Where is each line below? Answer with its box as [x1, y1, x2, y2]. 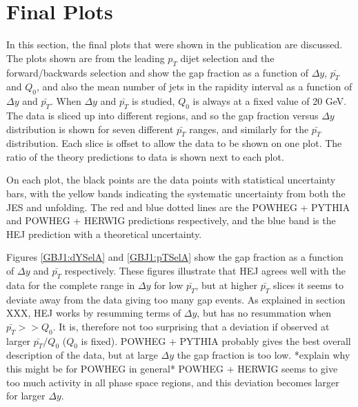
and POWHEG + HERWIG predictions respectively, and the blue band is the [6, 213, 336, 228]
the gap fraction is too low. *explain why [177, 348, 350, 362]
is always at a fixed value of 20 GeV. [192, 94, 347, 108]
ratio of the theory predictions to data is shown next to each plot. [6, 149, 284, 163]
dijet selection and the [180, 50, 275, 65]
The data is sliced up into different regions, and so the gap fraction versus [6, 108, 319, 122]
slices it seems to [272, 277, 344, 292]
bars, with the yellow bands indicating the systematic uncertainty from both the [6, 186, 346, 201]
